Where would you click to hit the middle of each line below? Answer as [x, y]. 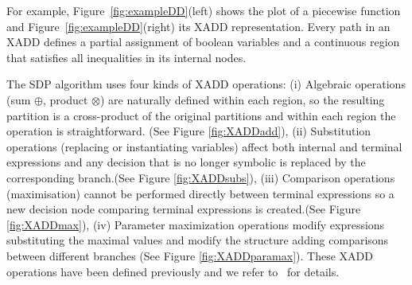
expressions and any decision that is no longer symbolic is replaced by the [186, 162]
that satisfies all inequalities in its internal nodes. [126, 57]
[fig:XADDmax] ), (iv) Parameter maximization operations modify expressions [196, 224]
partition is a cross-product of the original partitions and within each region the [201, 115]
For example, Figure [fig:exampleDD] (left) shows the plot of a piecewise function [204, 10]
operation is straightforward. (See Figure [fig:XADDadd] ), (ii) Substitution [189, 131]
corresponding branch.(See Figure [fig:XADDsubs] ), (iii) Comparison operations [201, 177]
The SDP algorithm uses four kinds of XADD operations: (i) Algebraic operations [206, 84]
